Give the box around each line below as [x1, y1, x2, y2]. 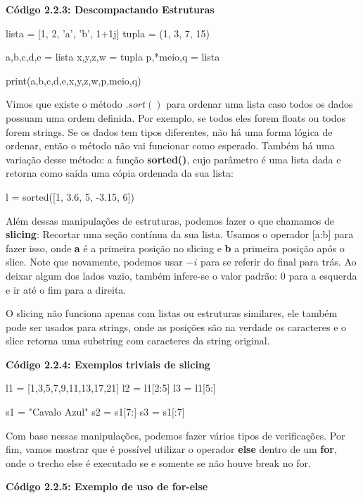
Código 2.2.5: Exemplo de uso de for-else [6, 479, 208, 494]
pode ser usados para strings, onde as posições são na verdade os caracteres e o [6, 319, 347, 334]
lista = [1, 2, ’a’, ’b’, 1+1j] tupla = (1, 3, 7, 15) [6, 25, 210, 40]
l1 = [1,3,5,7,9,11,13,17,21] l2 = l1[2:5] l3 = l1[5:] [6, 380, 216, 395]
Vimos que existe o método [6, 97, 122, 111]
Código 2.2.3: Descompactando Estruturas [6, 2, 215, 16]
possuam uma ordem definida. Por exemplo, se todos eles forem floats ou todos [6, 110, 346, 125]
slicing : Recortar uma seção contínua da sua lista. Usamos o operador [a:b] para [6, 227, 354, 242]
